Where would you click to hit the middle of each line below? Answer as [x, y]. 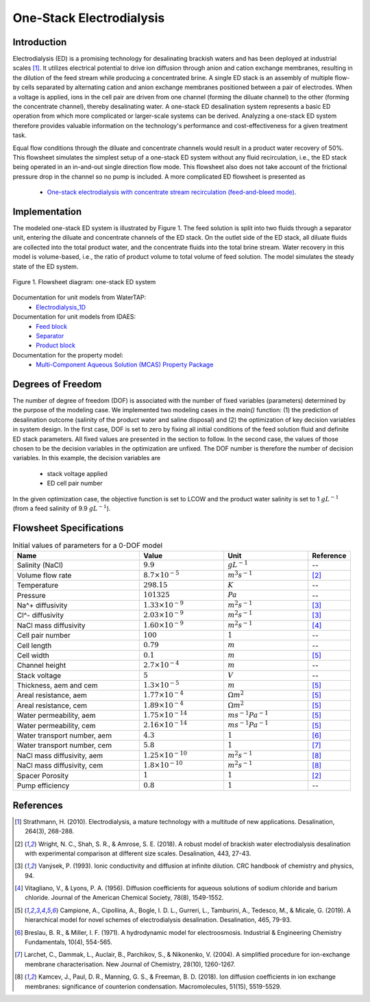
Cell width [33, 655]
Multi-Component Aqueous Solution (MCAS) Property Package [125, 365]
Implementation [47, 211]
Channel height [41, 666]
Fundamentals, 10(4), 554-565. [69, 942]
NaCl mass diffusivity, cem [60, 766]
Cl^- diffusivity [40, 615]
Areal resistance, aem [52, 695]
